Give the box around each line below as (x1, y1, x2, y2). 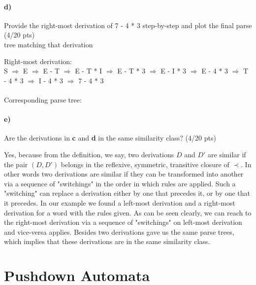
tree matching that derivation (4, 39, 93, 49)
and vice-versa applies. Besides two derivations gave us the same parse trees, (4, 226, 234, 237)
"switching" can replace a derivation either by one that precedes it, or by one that (4, 188, 251, 198)
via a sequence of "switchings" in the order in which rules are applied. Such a (4, 178, 236, 188)
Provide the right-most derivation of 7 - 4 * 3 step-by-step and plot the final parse (4, 20, 252, 30)
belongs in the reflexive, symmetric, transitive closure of (61, 159, 229, 169)
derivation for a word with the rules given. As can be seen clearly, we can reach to (4, 207, 252, 217)
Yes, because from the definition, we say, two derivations (4, 149, 174, 159)
